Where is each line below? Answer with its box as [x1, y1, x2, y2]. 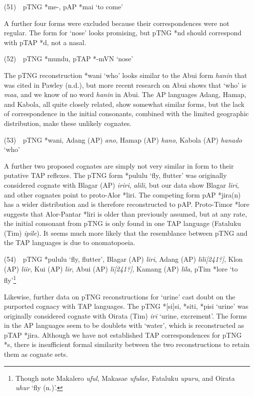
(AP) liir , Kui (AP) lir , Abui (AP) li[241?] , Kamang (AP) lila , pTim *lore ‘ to [4, 263, 238, 273]
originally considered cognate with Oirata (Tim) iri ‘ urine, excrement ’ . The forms [4, 310, 247, 321]
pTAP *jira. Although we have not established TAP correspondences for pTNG [4, 329, 242, 340]
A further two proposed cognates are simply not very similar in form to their [4, 160, 234, 171]
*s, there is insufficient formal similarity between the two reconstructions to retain [4, 339, 250, 349]
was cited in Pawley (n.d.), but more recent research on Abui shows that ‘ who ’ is [4, 79, 247, 90]
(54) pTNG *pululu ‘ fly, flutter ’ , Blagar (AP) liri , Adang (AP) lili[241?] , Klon [4, 254, 243, 264]
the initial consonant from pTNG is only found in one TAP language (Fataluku [4, 218, 241, 228]
